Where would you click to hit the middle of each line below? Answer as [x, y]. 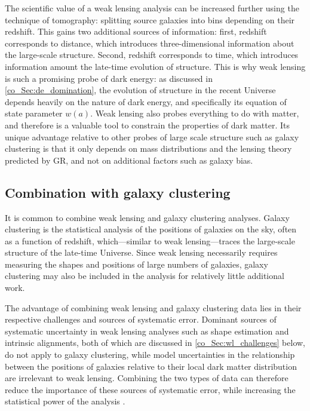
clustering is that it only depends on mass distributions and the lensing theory [148, 148]
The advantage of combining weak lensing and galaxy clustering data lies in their [153, 307]
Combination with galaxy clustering [118, 192]
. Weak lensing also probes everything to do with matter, [195, 113]
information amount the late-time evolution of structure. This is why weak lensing [155, 66]
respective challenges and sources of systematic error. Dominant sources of [141, 319]
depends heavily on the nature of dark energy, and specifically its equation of [146, 101]
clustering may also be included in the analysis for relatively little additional [145, 276]
